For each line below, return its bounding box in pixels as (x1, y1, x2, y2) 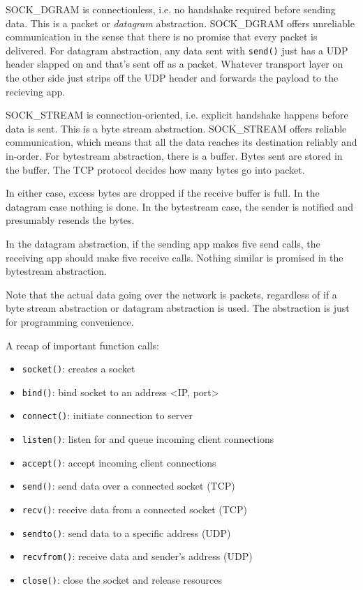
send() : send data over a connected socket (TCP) (22, 478, 235, 493)
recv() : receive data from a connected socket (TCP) (22, 502, 247, 517)
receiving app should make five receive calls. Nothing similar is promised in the (6, 250, 343, 264)
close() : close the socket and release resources (22, 573, 223, 587)
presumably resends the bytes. (6, 213, 135, 227)
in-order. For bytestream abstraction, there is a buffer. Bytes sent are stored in (6, 149, 343, 162)
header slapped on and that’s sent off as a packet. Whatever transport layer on (6, 56, 343, 71)
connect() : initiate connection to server (22, 408, 193, 423)
